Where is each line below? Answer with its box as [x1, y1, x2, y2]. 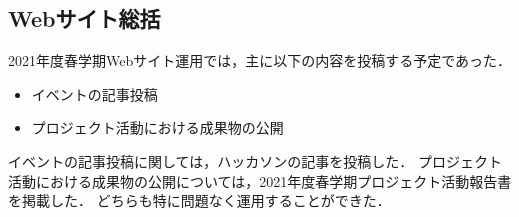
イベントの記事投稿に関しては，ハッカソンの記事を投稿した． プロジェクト [8, 150, 502, 171]
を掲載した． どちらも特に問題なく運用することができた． [8, 190, 391, 211]
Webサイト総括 [8, 3, 161, 34]
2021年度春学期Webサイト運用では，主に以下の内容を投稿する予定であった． [8, 50, 512, 71]
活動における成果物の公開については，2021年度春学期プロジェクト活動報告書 [8, 170, 512, 191]
